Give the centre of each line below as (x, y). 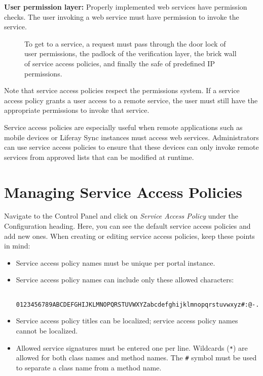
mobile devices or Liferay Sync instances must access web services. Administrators (131, 137)
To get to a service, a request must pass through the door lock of (125, 43)
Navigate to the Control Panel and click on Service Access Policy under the (121, 216)
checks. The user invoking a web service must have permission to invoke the (122, 16)
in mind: (17, 246)
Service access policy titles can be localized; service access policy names (127, 321)
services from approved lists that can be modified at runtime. (99, 157)
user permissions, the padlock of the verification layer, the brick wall (130, 53)
